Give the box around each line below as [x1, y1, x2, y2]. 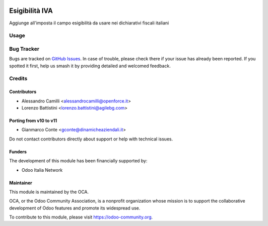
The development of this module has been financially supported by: [9, 158, 147, 164]
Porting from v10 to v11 [9, 117, 57, 123]
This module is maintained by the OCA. [9, 189, 89, 195]
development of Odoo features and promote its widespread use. [9, 205, 140, 211]
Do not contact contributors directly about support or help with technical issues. [9, 136, 173, 142]
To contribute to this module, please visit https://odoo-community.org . [9, 214, 153, 220]
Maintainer [9, 180, 32, 186]
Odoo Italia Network [21, 167, 63, 173]
